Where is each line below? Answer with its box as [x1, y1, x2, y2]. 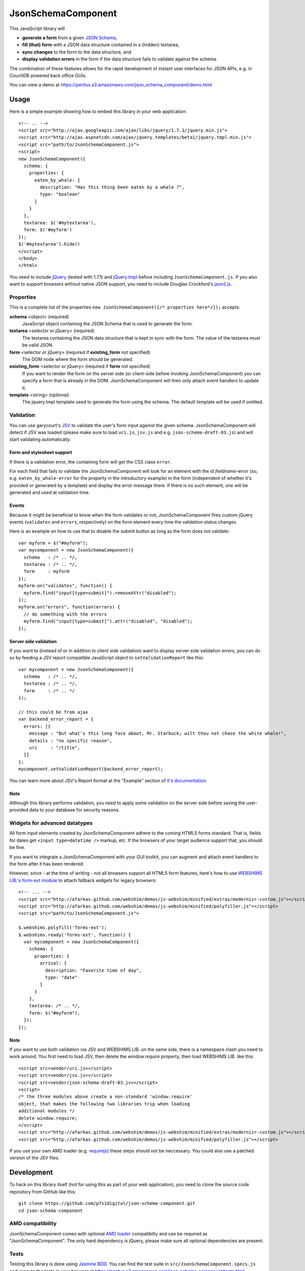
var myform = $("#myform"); [18, 540, 88, 546]
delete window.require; [18, 1115, 78, 1121]
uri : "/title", [28, 745, 80, 750]
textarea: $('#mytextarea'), [23, 220, 97, 226]
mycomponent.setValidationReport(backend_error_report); [18, 766, 164, 772]
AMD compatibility [9, 1220, 57, 1227]
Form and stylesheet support [9, 449, 72, 456]
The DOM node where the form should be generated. [22, 356, 134, 362]
